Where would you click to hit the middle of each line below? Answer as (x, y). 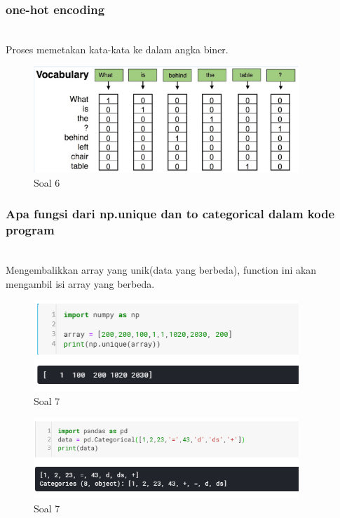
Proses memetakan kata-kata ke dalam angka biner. (117, 49)
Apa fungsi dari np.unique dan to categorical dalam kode (170, 214)
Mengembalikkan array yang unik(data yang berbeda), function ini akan (161, 270)
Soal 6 (47, 182)
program (30, 230)
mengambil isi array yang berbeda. (80, 283)
